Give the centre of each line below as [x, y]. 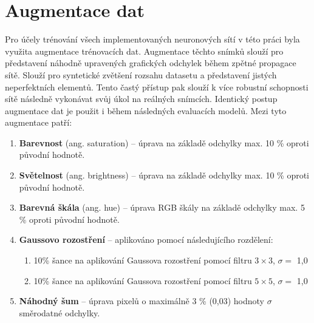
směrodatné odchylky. [60, 312]
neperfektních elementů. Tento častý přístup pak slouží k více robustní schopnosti [157, 87]
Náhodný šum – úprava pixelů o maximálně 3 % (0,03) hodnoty [142, 301]
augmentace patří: [39, 122]
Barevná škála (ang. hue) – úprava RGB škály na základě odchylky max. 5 [162, 207]
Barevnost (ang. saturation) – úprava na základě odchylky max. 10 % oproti [164, 142]
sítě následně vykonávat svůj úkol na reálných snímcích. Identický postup [141, 99]
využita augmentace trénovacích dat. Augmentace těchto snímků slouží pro [144, 51]
